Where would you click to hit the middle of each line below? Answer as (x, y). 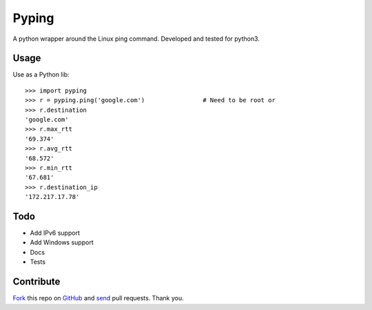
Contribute (37, 282)
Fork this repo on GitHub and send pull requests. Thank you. (98, 298)
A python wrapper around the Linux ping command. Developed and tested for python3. (136, 39)
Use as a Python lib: (41, 75)
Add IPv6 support (55, 233)
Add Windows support (62, 242)
